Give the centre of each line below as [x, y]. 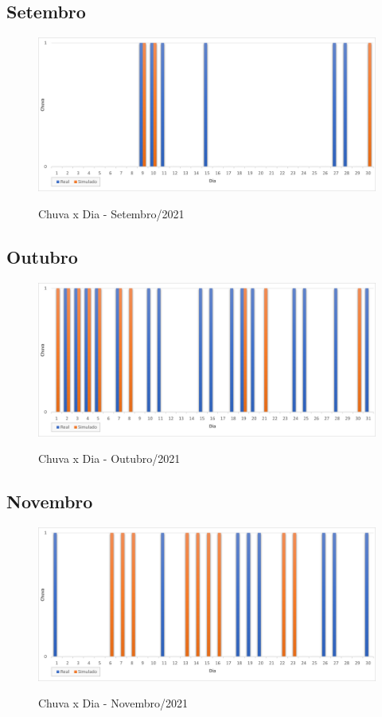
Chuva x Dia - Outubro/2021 [109, 458]
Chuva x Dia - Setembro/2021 [111, 213]
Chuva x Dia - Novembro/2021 [113, 703]
